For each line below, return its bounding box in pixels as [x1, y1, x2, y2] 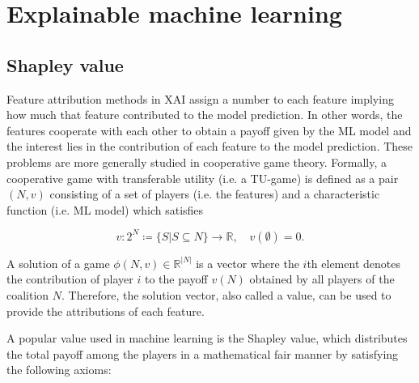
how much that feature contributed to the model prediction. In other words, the [6, 106, 403, 123]
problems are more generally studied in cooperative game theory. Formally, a [6, 153, 387, 170]
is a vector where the [196, 254, 299, 271]
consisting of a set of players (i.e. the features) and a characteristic [49, 185, 380, 202]
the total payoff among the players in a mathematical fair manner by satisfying [6, 345, 399, 362]
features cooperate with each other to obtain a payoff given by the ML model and [6, 121, 412, 138]
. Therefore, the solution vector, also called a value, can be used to [61, 287, 391, 304]
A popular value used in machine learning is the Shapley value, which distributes [6, 330, 408, 347]
